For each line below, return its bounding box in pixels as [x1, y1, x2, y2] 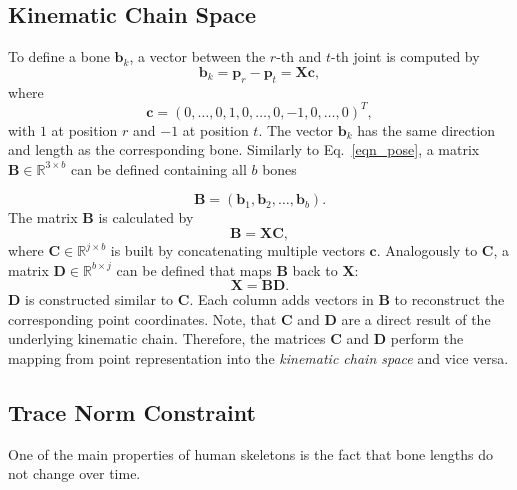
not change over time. [8, 463, 141, 484]
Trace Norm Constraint [8, 397, 256, 428]
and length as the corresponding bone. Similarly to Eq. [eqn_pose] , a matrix [8, 139, 480, 160]
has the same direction [357, 119, 496, 140]
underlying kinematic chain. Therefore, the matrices [8, 328, 326, 349]
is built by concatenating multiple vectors [110, 240, 365, 261]
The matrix [8, 207, 78, 228]
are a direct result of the [341, 308, 491, 329]
